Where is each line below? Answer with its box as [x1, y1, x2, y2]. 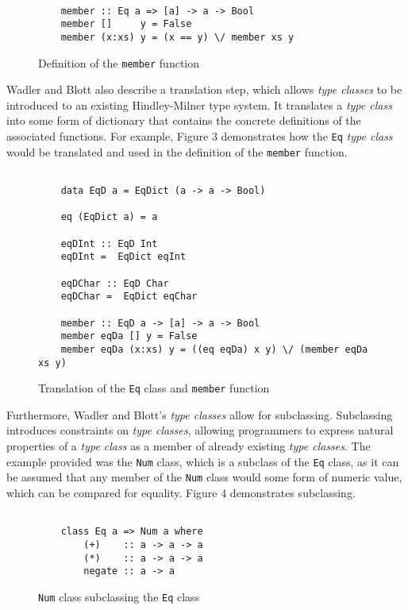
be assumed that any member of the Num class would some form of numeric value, [6, 469, 402, 485]
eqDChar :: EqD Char [60, 277, 169, 289]
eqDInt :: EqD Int [60, 237, 158, 249]
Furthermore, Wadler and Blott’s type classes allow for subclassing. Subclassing [6, 406, 393, 423]
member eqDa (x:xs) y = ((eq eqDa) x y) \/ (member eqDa [60, 343, 368, 355]
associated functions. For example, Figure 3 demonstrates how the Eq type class [6, 128, 393, 145]
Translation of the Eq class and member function [38, 380, 270, 396]
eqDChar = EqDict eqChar [60, 291, 198, 303]
